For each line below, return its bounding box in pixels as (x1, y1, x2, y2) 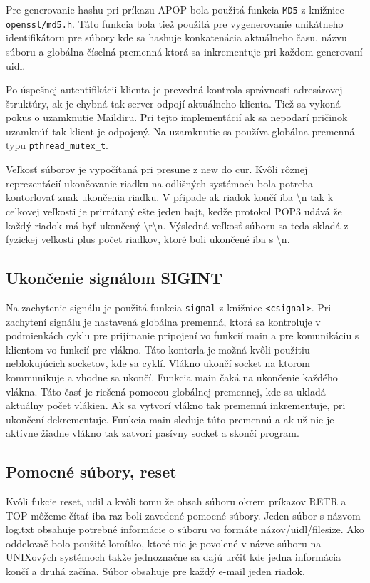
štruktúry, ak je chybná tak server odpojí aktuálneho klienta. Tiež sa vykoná (6, 96, 341, 110)
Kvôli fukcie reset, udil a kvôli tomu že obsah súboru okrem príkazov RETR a (6, 494, 346, 509)
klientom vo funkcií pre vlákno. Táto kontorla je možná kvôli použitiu (6, 341, 310, 356)
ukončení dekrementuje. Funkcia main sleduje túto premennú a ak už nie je (6, 411, 334, 426)
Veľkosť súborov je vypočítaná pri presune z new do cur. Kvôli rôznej (6, 162, 308, 177)
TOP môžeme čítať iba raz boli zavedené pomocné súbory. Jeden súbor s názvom (6, 507, 361, 522)
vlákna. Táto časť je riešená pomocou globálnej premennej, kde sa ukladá (6, 383, 326, 398)
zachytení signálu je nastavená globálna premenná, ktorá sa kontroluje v (6, 314, 321, 329)
